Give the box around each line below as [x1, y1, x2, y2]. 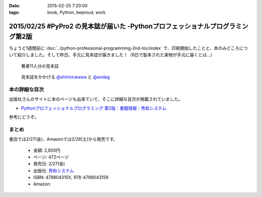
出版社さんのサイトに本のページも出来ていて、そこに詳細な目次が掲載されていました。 [9, 96, 183, 102]
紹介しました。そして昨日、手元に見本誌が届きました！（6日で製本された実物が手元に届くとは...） [17, 52, 215, 58]
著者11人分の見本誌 [21, 63, 59, 69]
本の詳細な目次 [9, 86, 44, 93]
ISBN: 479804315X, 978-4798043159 [33, 175, 109, 181]
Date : [9, 3, 20, 8]
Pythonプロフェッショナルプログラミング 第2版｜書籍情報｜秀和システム [21, 105, 167, 111]
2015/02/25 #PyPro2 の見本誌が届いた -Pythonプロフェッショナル [9, 22, 211, 31]
